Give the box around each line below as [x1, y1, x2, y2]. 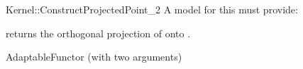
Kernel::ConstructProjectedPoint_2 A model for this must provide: [6, 2, 298, 16]
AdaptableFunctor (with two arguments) [6, 49, 182, 64]
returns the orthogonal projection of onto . [6, 25, 191, 40]
